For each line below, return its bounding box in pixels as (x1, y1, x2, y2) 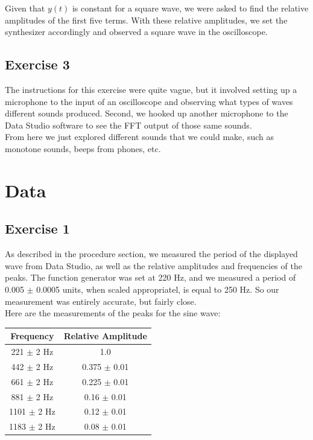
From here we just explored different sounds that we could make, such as (5, 130, 274, 143)
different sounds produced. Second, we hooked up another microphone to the (5, 107, 288, 120)
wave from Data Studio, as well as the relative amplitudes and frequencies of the (5, 259, 302, 272)
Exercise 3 (5, 55, 70, 74)
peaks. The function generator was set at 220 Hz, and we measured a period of (5, 271, 296, 284)
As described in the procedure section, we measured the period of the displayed (5, 247, 298, 260)
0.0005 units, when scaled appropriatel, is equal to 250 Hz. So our (36, 282, 279, 295)
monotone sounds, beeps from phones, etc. (5, 142, 161, 155)
